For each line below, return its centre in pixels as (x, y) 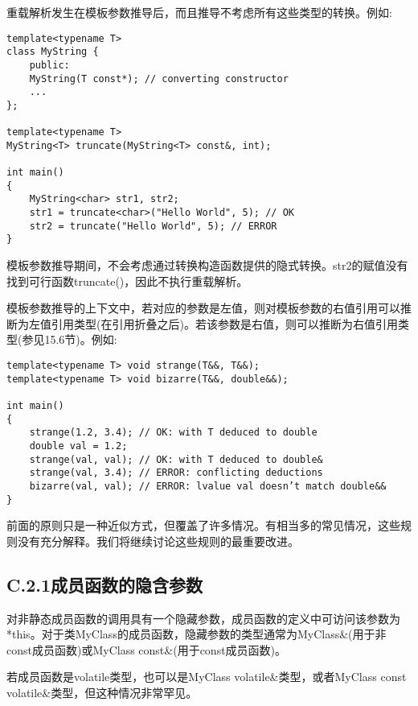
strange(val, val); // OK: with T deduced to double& (176, 459)
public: (49, 65)
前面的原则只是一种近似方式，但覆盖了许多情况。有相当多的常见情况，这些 (203, 525)
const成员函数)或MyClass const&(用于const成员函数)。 (147, 649)
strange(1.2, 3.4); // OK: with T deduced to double (173, 433)
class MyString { (53, 52)
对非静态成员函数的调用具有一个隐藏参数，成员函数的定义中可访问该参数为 (203, 618)
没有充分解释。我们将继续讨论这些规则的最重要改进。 (158, 541)
